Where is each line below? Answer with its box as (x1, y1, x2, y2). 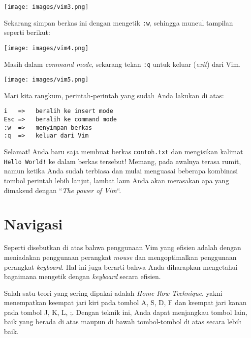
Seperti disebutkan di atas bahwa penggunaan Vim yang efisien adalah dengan (4, 242, 241, 253)
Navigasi (4, 214, 63, 234)
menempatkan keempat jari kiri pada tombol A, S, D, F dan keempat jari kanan (4, 297, 247, 308)
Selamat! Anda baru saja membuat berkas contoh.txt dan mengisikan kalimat (4, 146, 243, 157)
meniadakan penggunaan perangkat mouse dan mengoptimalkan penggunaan (4, 252, 237, 262)
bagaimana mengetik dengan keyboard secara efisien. (4, 271, 161, 282)
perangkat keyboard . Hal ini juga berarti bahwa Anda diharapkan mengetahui (4, 261, 238, 272)
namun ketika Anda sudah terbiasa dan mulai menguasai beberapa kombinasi (4, 166, 238, 176)
